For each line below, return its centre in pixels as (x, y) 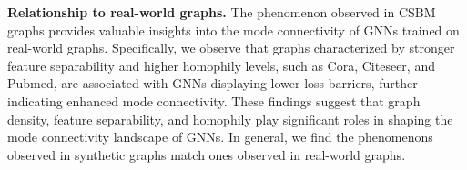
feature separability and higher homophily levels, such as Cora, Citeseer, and (221, 65)
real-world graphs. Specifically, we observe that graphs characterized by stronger (231, 48)
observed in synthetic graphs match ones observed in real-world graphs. (207, 154)
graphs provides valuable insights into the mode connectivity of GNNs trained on (233, 30)
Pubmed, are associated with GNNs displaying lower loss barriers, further (213, 83)
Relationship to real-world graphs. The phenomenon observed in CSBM (222, 12)
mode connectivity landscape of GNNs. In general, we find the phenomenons (220, 137)
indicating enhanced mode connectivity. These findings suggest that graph (214, 100)
